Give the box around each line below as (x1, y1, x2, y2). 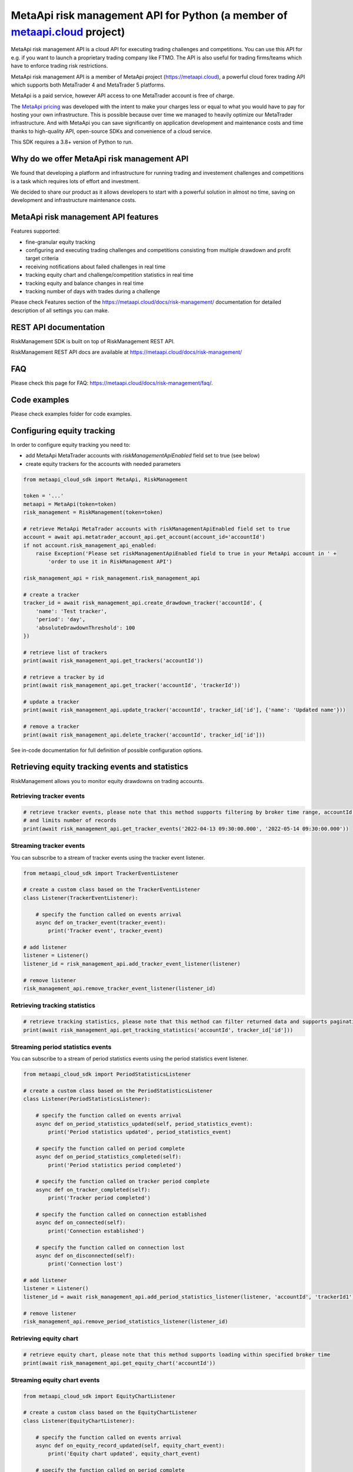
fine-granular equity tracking (25, 238, 95, 246)
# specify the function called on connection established (35, 1211, 207, 1218)
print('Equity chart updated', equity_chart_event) (48, 1450, 201, 1457)
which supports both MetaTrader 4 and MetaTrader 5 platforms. (11, 81, 166, 88)
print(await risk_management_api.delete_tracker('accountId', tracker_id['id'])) (23, 731, 266, 738)
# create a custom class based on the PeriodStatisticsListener (23, 1088, 213, 1095)
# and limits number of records (23, 817, 117, 824)
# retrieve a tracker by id (23, 674, 104, 680)
